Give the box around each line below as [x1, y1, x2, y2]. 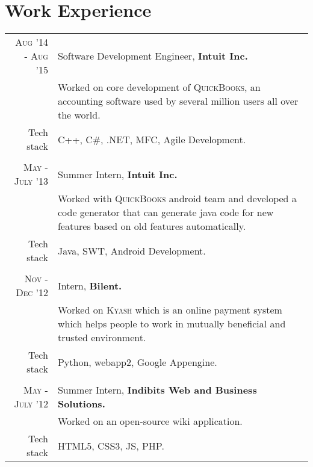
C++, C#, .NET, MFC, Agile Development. [57, 132, 246, 146]
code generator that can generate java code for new [57, 205, 274, 220]
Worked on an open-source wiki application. [57, 414, 243, 428]
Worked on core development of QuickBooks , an [57, 80, 261, 94]
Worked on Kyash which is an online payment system [57, 303, 282, 317]
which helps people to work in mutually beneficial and [57, 317, 286, 331]
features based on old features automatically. [57, 219, 246, 233]
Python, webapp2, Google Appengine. [57, 354, 217, 369]
